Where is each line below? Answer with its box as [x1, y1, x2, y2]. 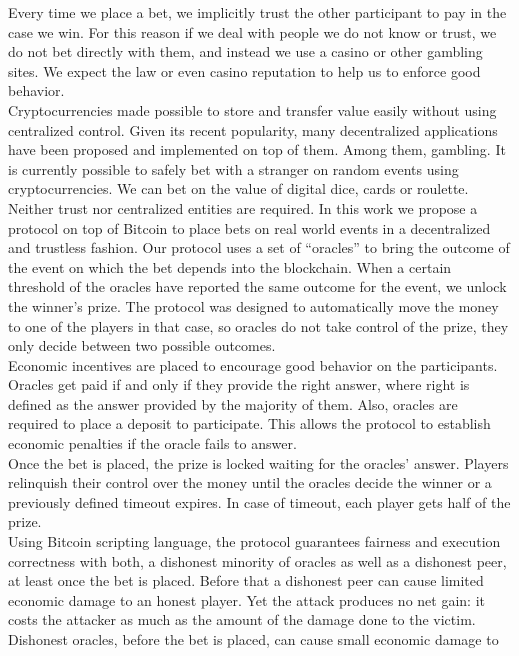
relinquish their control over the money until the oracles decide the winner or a [8, 472, 492, 493]
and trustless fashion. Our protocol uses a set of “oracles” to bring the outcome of [8, 237, 510, 258]
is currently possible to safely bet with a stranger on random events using [8, 158, 459, 179]
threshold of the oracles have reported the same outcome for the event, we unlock [8, 276, 507, 297]
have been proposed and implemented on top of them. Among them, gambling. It [8, 139, 506, 160]
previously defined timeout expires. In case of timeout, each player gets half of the [8, 491, 511, 512]
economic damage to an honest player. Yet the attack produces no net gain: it [8, 589, 485, 610]
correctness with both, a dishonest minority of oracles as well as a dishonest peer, [8, 550, 507, 571]
